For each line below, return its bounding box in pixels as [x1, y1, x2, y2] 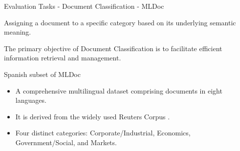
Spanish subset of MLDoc [4, 69, 81, 79]
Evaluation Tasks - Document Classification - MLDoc [4, 1, 164, 11]
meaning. [4, 27, 31, 37]
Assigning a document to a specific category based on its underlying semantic [4, 17, 236, 27]
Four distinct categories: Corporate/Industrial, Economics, [15, 128, 191, 138]
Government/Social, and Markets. [15, 137, 117, 147]
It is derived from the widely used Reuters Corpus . [15, 111, 170, 121]
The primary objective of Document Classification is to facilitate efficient [4, 43, 222, 53]
